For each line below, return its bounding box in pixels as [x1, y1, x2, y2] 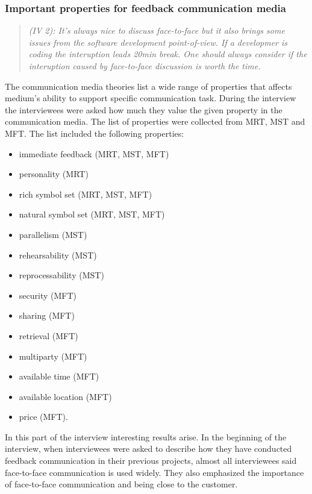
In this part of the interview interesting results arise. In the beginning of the [5, 430, 287, 443]
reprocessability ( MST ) [19, 269, 104, 281]
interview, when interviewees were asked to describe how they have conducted [5, 442, 292, 455]
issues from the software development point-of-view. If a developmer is [28, 36, 288, 48]
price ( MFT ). [19, 410, 68, 423]
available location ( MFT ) [19, 390, 112, 402]
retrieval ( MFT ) [19, 329, 78, 342]
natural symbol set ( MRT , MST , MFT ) [19, 208, 165, 220]
